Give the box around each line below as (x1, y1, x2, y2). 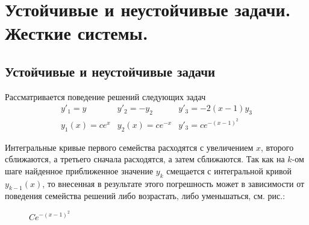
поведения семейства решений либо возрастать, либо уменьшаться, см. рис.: (5, 189, 286, 202)
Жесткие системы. (5, 21, 148, 45)
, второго (260, 141, 294, 153)
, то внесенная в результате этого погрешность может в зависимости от (42, 177, 305, 189)
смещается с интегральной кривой (166, 164, 292, 177)
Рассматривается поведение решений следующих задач (5, 90, 206, 103)
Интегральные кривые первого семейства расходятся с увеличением (5, 141, 254, 153)
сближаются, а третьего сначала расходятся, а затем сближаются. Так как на (5, 153, 285, 165)
